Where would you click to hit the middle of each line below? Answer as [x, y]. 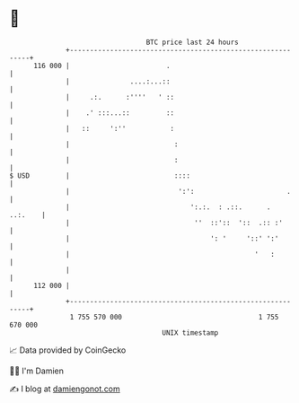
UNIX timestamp [190, 333]
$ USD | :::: [100, 175]
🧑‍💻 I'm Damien [37, 371]
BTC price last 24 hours [193, 42]
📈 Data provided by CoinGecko [68, 350]
